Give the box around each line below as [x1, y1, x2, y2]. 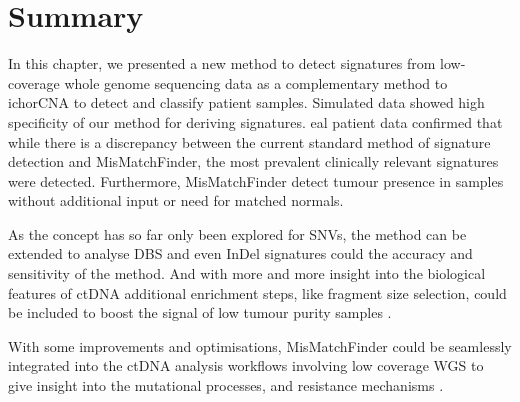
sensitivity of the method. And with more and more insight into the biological [8, 263, 486, 284]
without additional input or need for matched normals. [8, 190, 344, 211]
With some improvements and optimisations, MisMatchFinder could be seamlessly [8, 335, 512, 356]
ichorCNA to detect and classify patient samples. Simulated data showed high [8, 92, 485, 113]
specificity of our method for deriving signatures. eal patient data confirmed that [8, 111, 503, 132]
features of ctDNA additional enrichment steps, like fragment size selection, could [8, 282, 507, 303]
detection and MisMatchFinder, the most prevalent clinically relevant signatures [8, 151, 499, 172]
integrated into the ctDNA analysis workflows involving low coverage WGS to [8, 355, 484, 376]
